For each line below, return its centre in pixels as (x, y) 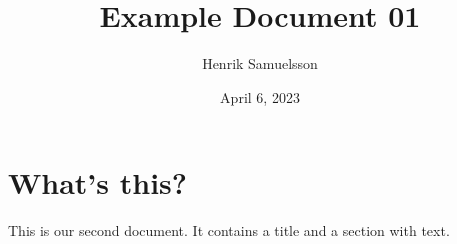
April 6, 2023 (260, 96)
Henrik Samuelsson (260, 63)
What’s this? (97, 182)
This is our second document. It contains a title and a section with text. (229, 230)
